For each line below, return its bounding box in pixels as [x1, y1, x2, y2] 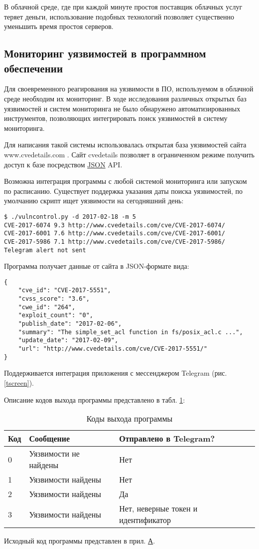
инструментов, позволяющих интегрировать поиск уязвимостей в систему [4, 113, 228, 123]
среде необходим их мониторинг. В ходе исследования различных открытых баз [4, 93, 247, 103]
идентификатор [119, 514, 171, 526]
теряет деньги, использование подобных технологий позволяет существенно [4, 11, 235, 21]
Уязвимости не [29, 448, 80, 460]
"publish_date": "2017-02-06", [18, 320, 122, 328]
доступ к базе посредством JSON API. [4, 159, 123, 169]
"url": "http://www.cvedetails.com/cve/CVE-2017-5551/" [18, 345, 208, 353]
